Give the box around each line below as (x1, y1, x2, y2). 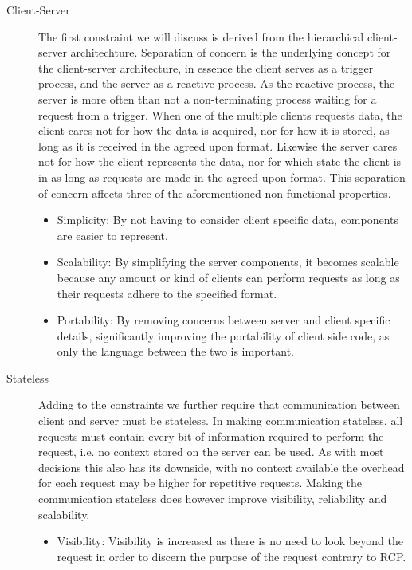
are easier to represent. (57, 226, 168, 243)
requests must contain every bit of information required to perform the (38, 427, 384, 444)
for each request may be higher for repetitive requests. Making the (38, 474, 363, 491)
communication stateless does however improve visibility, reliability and (38, 490, 387, 507)
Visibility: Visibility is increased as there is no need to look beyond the (57, 533, 403, 549)
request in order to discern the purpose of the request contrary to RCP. (57, 548, 406, 564)
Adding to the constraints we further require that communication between (38, 396, 400, 413)
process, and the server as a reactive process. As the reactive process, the (38, 75, 395, 92)
